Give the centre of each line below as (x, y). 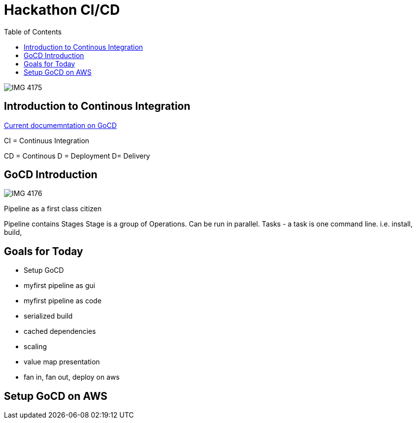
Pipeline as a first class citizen (53, 209)
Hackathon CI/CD (62, 10)
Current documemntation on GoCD (61, 125)
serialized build (48, 316)
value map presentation (62, 362)
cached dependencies (60, 331)
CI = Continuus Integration (47, 140)
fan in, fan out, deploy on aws (72, 377)
